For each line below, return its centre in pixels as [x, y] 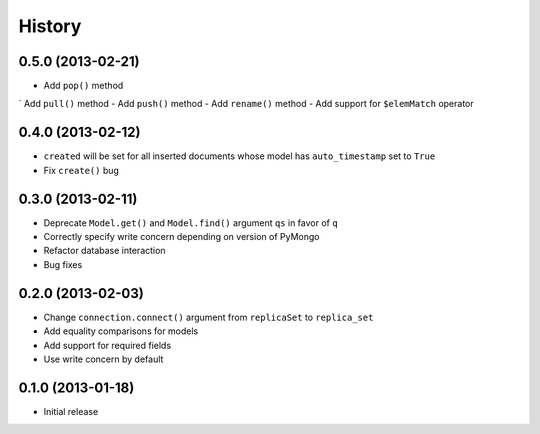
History [50, 26]
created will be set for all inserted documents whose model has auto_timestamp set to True [239, 156]
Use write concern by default [103, 359]
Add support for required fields [107, 345]
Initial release [71, 411]
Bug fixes [63, 264]
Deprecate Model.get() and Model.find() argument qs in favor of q [191, 222]
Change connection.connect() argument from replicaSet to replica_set [208, 317]
